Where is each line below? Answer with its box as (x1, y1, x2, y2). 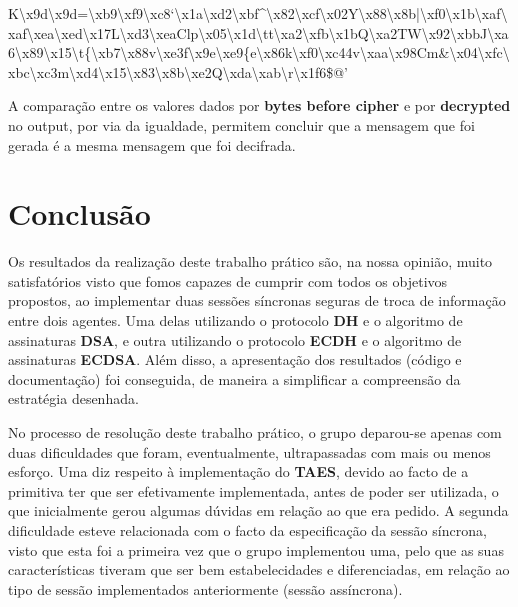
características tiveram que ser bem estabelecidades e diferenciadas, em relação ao (8, 559, 510, 580)
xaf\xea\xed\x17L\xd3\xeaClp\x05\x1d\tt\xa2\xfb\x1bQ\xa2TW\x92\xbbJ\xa (8, 22, 509, 43)
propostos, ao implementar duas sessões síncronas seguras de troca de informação (8, 290, 506, 311)
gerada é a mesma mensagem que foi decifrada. (8, 134, 296, 155)
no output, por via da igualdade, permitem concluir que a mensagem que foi (8, 114, 475, 135)
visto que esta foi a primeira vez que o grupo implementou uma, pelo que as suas (8, 539, 504, 560)
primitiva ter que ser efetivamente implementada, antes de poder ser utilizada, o (8, 480, 499, 501)
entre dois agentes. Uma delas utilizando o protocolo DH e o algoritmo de (8, 310, 463, 331)
